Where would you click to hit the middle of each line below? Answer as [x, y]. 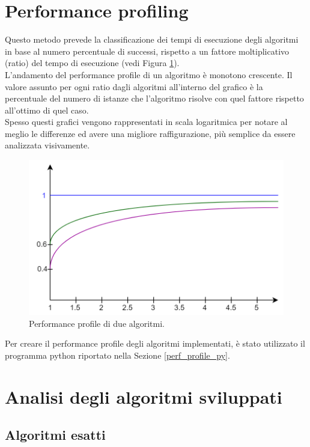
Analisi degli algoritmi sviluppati [144, 396]
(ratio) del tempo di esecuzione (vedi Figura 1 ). [92, 63]
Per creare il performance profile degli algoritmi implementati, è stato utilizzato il [155, 343]
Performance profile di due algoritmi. [97, 323]
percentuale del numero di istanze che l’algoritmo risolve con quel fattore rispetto [154, 98]
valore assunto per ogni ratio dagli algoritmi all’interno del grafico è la [134, 86]
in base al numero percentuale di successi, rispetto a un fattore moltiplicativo [147, 51]
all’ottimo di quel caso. [47, 110]
